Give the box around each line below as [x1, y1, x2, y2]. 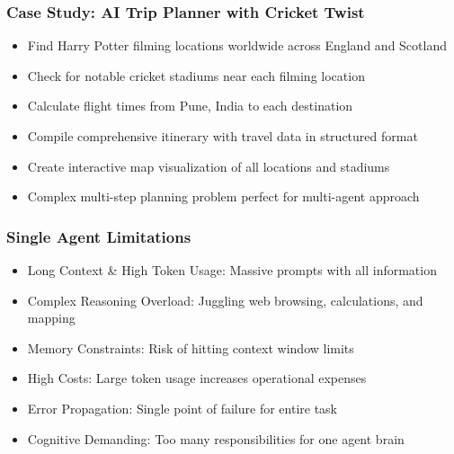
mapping [27, 308, 76, 327]
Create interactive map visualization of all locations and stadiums [27, 156, 390, 175]
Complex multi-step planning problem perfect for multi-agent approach [27, 187, 420, 206]
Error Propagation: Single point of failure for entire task [27, 398, 337, 417]
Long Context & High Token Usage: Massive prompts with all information [27, 261, 437, 279]
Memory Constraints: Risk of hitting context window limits [27, 338, 354, 357]
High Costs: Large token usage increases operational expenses [27, 369, 367, 387]
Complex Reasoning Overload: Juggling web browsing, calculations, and [27, 290, 423, 309]
